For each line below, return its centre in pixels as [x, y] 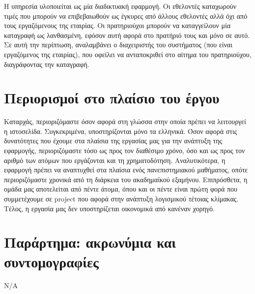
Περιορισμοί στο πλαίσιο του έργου [112, 98]
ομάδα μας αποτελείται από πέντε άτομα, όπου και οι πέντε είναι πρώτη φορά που [121, 189]
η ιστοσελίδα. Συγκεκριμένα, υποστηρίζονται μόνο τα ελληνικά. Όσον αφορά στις [121, 131]
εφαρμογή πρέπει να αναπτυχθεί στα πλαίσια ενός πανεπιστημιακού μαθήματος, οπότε [126, 170]
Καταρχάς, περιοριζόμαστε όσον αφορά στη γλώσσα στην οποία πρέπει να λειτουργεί [125, 121]
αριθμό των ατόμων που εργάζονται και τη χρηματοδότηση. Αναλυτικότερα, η [115, 160]
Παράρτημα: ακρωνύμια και [90, 242]
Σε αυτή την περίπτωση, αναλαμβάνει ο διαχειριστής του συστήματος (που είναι [118, 45]
